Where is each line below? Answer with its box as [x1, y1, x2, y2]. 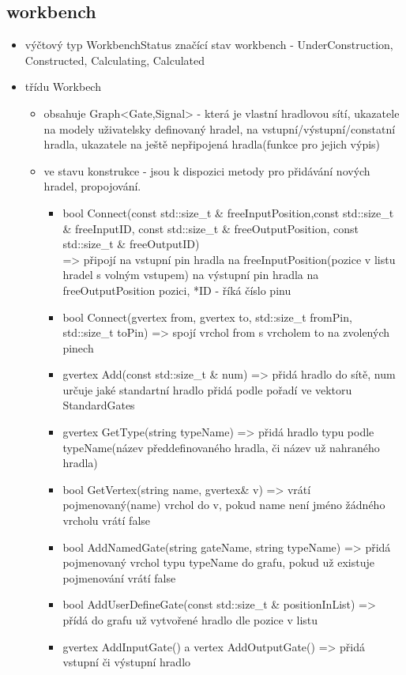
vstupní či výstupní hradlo [62, 654, 191, 670]
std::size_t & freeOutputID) [62, 236, 200, 252]
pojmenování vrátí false [62, 569, 176, 586]
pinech [62, 339, 94, 356]
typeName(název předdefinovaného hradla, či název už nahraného [62, 439, 380, 455]
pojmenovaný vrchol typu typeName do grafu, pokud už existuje [62, 554, 374, 571]
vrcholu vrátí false [62, 512, 151, 529]
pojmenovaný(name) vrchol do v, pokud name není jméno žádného [62, 496, 385, 513]
